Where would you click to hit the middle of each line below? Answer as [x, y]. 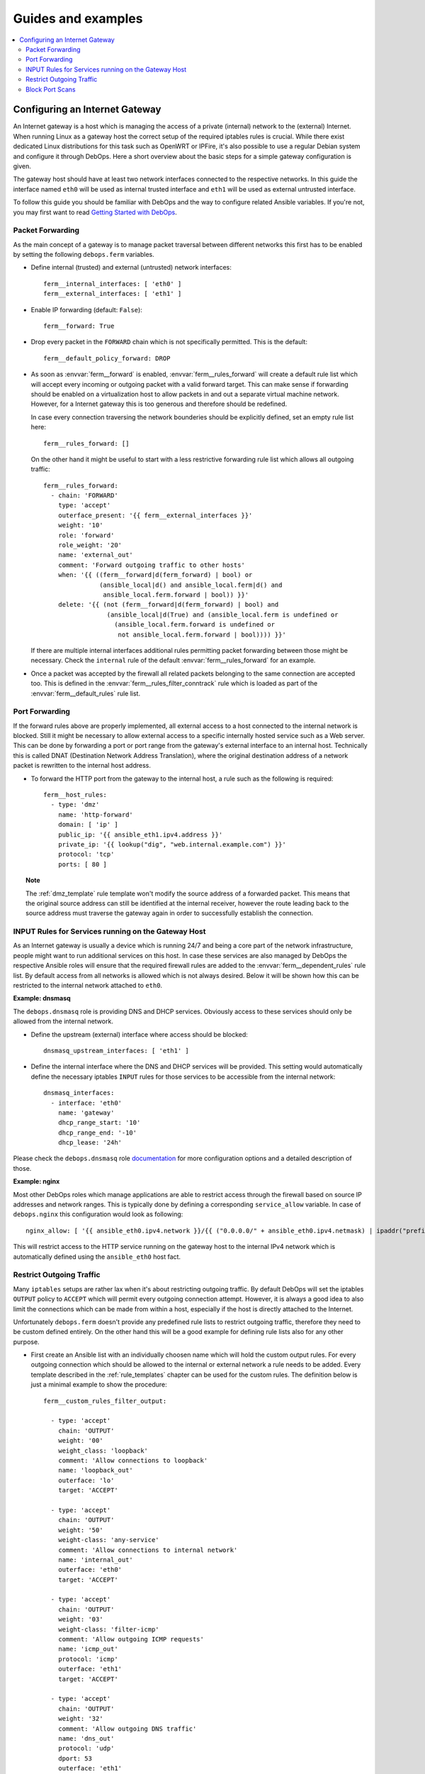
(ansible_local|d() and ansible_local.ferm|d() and [191, 585]
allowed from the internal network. [63, 1021]
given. [22, 166]
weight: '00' [80, 1441]
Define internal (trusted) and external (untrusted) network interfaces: [131, 268]
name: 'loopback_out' [96, 1470]
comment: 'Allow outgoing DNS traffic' [127, 1729]
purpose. [26, 1342]
